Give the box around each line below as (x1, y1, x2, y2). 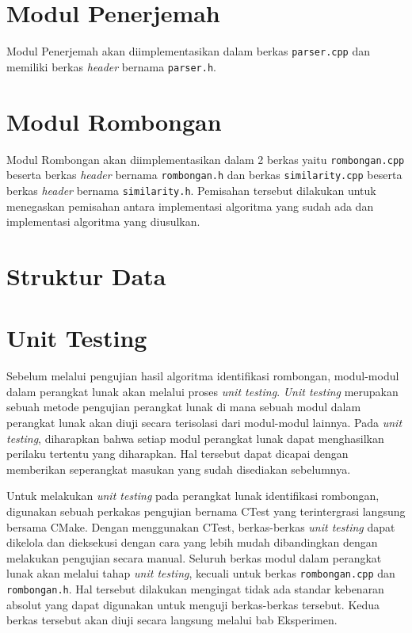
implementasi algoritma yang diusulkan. (6, 213, 200, 230)
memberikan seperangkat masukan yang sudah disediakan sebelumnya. (6, 460, 351, 477)
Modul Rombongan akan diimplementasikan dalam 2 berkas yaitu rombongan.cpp (6, 151, 405, 167)
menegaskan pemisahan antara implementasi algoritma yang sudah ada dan (6, 197, 374, 214)
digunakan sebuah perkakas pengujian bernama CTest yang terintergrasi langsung (6, 502, 406, 519)
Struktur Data (6, 259, 166, 292)
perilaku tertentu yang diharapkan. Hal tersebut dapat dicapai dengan (6, 445, 349, 462)
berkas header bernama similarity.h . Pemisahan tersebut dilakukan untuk (6, 181, 376, 198)
